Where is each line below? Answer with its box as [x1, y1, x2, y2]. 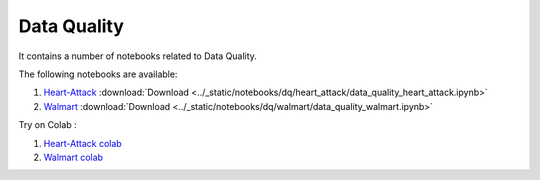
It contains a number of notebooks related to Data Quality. [18, 50, 257, 62]
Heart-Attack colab [43, 137, 122, 149]
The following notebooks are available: [18, 68, 178, 80]
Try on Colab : [18, 119, 77, 131]
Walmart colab [43, 151, 104, 163]
